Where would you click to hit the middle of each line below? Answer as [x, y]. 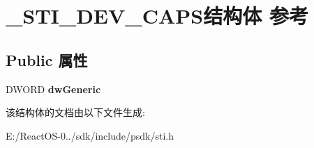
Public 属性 [47, 59]
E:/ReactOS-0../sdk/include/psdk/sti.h [90, 135]
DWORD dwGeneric [53, 89]
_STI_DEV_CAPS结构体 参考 [157, 16]
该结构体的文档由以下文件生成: [75, 112]
